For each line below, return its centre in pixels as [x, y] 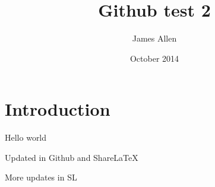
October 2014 [154, 58]
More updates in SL [41, 177]
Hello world [26, 137]
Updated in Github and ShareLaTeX [72, 157]
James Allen [154, 38]
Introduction [58, 109]
